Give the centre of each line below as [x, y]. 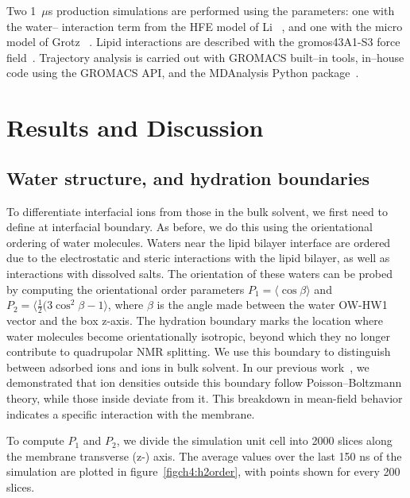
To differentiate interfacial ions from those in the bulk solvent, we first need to [197, 211]
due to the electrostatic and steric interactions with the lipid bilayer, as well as [198, 258]
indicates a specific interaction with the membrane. [131, 413]
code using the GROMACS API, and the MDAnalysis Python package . [183, 73]
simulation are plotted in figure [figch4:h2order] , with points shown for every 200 [203, 471]
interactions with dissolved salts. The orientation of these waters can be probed [200, 273]
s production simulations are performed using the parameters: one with [221, 10]
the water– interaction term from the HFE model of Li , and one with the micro [205, 26]
